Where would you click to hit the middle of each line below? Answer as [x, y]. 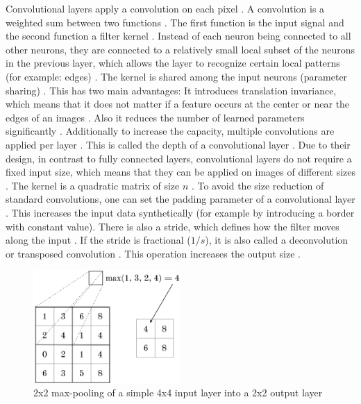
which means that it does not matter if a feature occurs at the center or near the [178, 104]
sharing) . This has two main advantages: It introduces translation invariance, [171, 90]
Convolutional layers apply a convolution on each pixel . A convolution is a [165, 8]
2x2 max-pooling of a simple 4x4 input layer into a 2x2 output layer [178, 393]
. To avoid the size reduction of [258, 185]
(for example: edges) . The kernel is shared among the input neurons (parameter [177, 76]
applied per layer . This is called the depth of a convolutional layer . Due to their [178, 144]
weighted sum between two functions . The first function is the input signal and [175, 22]
